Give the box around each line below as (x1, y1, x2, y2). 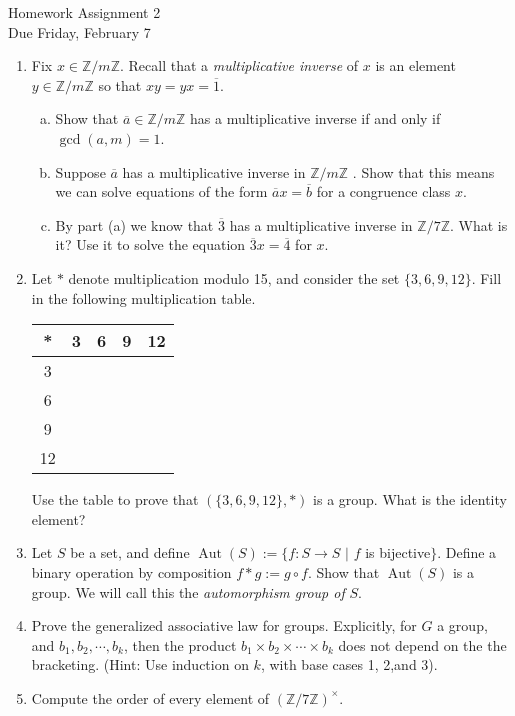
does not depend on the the (338, 634, 507, 655)
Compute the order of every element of (31, 687, 270, 708)
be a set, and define (70, 542, 190, 563)
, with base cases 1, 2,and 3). (260, 654, 438, 675)
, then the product (123, 634, 237, 655)
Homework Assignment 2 (8, 2, 161, 22)
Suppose (55, 161, 106, 182)
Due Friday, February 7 (8, 21, 151, 42)
